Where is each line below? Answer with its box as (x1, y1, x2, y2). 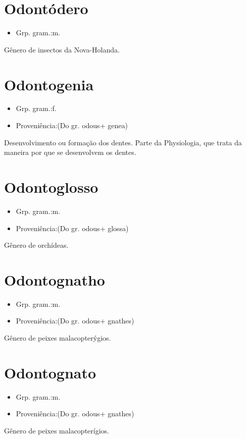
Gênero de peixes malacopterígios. (4, 425, 109, 435)
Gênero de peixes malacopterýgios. (4, 333, 111, 343)
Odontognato (4, 362, 96, 382)
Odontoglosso (4, 177, 99, 197)
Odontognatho (4, 269, 105, 290)
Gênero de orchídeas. (4, 240, 69, 250)
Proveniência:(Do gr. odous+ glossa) (16, 223, 129, 233)
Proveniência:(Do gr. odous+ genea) (16, 120, 128, 131)
